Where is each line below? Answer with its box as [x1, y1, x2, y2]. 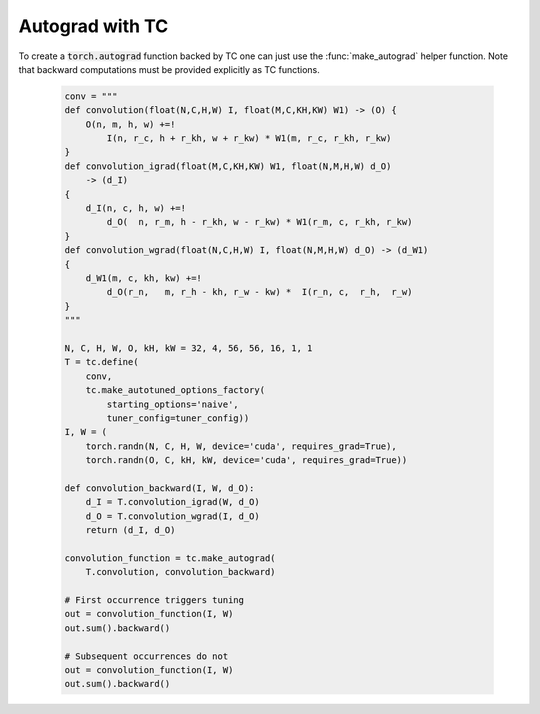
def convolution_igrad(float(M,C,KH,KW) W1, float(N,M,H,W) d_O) [64, 160, 392, 172]
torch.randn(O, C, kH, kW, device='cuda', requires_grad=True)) [85, 455, 408, 466]
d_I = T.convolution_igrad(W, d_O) [85, 496, 260, 508]
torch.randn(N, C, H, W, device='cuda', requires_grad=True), [85, 440, 397, 452]
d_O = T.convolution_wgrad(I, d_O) [85, 510, 260, 522]
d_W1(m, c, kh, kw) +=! [85, 273, 202, 284]
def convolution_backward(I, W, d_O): [64, 482, 255, 494]
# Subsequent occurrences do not [64, 650, 229, 662]
